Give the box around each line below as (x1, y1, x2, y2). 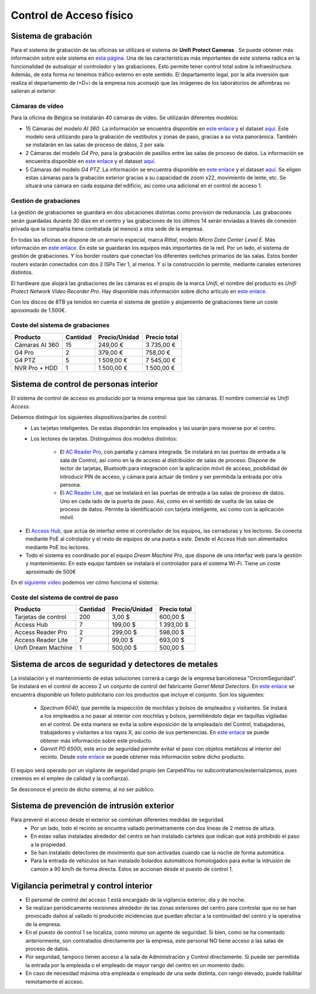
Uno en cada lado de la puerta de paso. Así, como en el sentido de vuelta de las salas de (60, 497, 274, 504)
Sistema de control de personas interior (11, 379, 159, 389)
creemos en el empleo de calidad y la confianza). (11, 775, 130, 782)
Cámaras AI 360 (14, 340, 60, 349)
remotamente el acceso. (25, 978, 84, 985)
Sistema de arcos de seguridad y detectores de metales (11, 659, 218, 669)
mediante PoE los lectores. (25, 544, 90, 551)
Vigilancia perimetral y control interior (11, 881, 153, 890)
